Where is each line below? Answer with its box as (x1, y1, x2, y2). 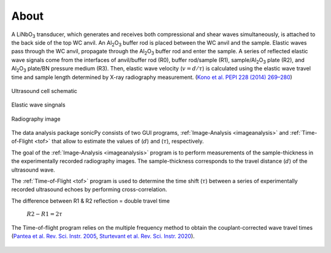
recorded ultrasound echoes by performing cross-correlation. (11, 186, 167, 193)
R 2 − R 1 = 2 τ (26, 211, 63, 217)
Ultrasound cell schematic (11, 87, 78, 94)
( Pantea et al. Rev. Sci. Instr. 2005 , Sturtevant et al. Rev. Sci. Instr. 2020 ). (11, 233, 195, 240)
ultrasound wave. (11, 166, 55, 173)
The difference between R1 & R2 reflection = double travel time (11, 197, 170, 205)
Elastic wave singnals (11, 101, 66, 108)
